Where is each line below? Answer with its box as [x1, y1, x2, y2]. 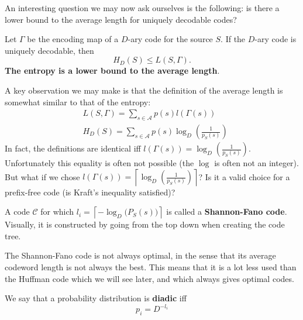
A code [5, 205, 30, 218]
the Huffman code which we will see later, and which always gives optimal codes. [5, 272, 294, 284]
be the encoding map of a [27, 33, 119, 45]
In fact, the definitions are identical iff [5, 142, 141, 154]
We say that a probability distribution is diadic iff [5, 292, 187, 304]
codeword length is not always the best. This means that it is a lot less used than [5, 260, 297, 273]
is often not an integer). [214, 157, 299, 169]
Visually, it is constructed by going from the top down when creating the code [5, 218, 285, 230]
